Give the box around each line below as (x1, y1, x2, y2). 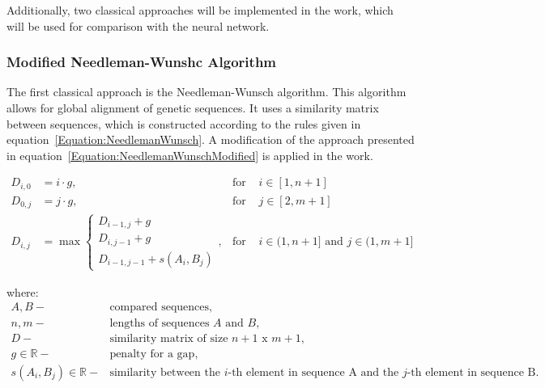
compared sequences (109, 302, 210, 314)
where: (6, 283, 39, 300)
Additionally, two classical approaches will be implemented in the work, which (6, 2, 394, 18)
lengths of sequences (109, 317, 210, 329)
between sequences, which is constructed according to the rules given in (6, 115, 361, 132)
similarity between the (109, 366, 220, 378)
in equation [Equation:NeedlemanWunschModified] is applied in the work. (6, 146, 373, 163)
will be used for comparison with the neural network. (6, 17, 270, 34)
